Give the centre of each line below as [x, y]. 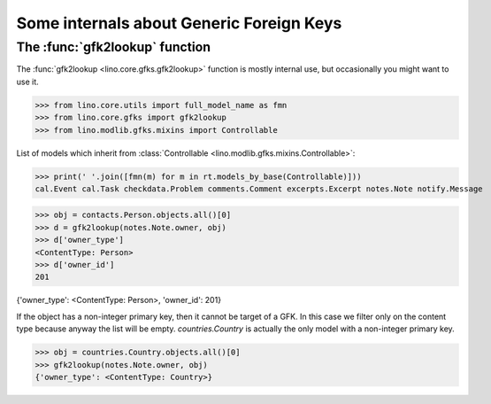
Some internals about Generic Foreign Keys [179, 23]
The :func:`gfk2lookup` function [114, 47]
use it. [27, 82]
